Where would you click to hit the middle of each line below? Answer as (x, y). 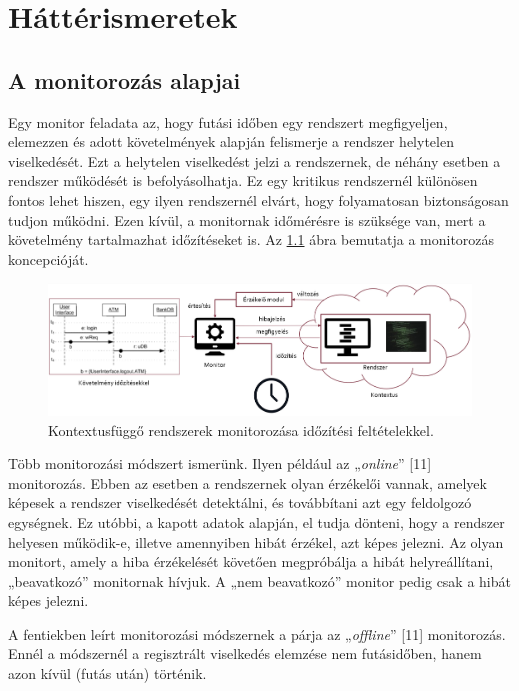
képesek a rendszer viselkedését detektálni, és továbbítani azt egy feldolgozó (240, 502)
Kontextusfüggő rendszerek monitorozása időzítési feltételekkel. (241, 429)
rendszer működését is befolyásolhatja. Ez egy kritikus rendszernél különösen (243, 180)
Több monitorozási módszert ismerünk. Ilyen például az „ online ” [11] (220, 463)
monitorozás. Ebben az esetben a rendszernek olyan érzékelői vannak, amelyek (247, 482)
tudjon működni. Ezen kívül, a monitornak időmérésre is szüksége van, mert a (247, 219)
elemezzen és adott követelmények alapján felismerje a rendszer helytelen (231, 141)
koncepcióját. (48, 258)
